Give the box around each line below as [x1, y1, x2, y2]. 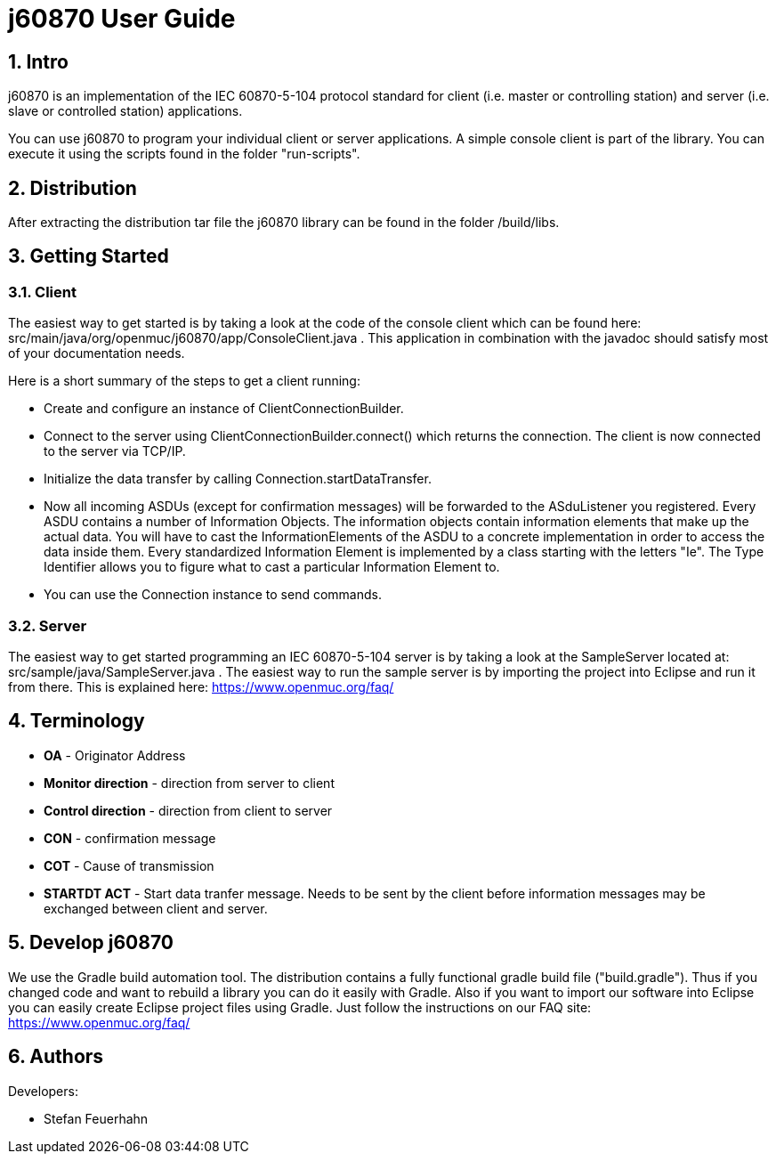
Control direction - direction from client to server [44, 802, 333, 818]
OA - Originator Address [44, 747, 186, 763]
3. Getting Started [8, 245, 169, 268]
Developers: [8, 1083, 78, 1099]
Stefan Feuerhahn [44, 1110, 149, 1126]
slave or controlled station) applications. [8, 103, 243, 119]
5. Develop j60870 [8, 931, 174, 954]
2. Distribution [8, 176, 137, 199]
